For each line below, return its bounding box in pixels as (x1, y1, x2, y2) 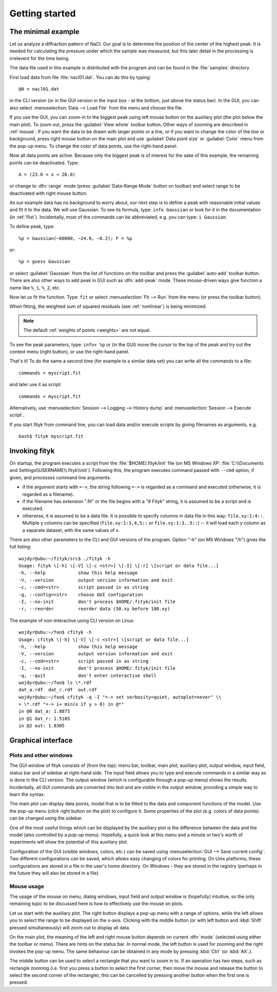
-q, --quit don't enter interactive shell (18, 672, 156, 678)
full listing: (9, 544, 32, 550)
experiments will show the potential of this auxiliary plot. (9, 839, 128, 845)
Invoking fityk (9, 446, 55, 455)
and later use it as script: (9, 381, 62, 388)
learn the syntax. (9, 791, 45, 797)
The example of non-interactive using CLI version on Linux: (9, 617, 135, 623)
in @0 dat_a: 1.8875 (18, 708, 70, 714)
